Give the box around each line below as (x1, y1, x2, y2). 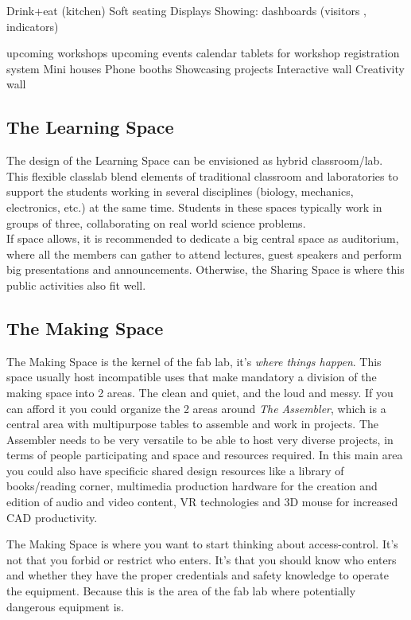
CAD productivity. (6, 509, 98, 525)
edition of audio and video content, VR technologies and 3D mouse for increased (6, 493, 398, 510)
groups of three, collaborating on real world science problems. (6, 214, 306, 231)
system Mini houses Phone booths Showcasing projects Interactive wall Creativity (6, 60, 405, 76)
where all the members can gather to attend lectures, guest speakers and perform (6, 245, 402, 262)
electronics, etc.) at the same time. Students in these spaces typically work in (6, 198, 382, 215)
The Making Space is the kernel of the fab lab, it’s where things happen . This (6, 353, 382, 369)
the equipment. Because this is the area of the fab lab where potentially (6, 583, 356, 599)
